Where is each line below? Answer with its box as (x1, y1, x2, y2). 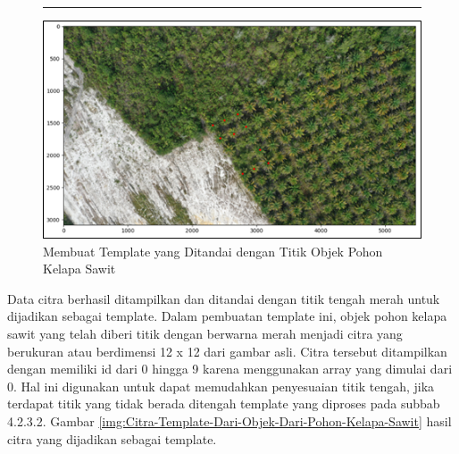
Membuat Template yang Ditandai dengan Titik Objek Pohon (43, 241, 383, 260)
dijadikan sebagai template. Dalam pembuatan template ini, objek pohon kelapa (7, 307, 447, 325)
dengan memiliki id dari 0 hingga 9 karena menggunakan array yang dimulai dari (7, 359, 453, 378)
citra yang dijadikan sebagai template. (7, 429, 217, 448)
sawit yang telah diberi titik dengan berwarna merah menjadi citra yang (7, 324, 403, 343)
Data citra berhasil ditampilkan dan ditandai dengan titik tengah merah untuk (7, 289, 440, 307)
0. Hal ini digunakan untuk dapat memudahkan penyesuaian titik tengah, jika (7, 376, 435, 395)
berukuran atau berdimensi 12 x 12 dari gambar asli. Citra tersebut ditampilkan (7, 341, 447, 360)
